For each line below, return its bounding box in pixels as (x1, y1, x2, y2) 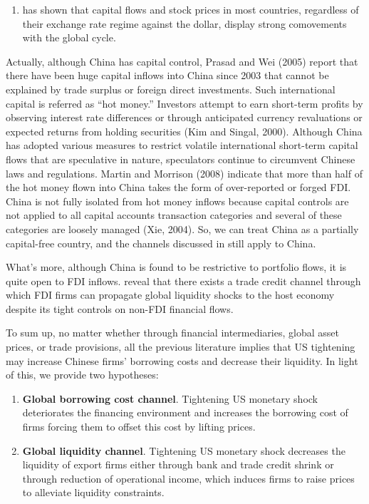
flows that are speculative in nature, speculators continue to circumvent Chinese (6, 151, 355, 166)
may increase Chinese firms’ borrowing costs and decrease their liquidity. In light (6, 353, 358, 368)
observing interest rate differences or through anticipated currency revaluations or (6, 110, 363, 125)
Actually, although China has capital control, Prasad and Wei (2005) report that (6, 53, 358, 68)
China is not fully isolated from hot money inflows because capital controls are (6, 193, 349, 208)
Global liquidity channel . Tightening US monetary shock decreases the (22, 443, 345, 458)
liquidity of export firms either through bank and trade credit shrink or (22, 457, 334, 472)
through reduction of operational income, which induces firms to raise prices (22, 470, 355, 485)
